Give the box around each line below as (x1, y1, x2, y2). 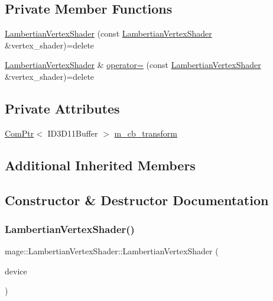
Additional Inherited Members (5, 156, 196, 174)
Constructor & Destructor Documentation (5, 190, 269, 209)
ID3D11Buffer (47, 127, 98, 139)
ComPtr (5, 127, 34, 139)
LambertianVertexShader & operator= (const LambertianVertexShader (5, 59, 261, 71)
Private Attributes (5, 99, 120, 117)
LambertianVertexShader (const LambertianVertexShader (5, 27, 212, 40)
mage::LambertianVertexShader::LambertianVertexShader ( (5, 245, 219, 257)
